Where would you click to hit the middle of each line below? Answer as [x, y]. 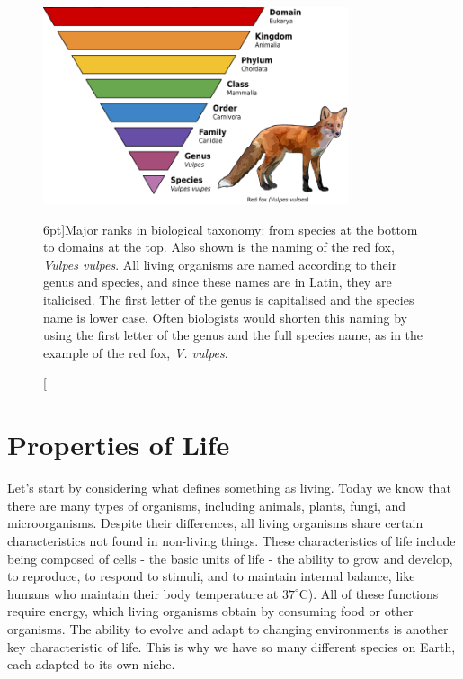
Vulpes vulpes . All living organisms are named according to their [220, 264]
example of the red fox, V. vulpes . [136, 352]
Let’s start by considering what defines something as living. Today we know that [229, 488]
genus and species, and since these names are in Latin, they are [218, 282]
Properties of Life [119, 445]
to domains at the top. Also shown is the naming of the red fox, [219, 247]
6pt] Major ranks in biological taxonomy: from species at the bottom [231, 229]
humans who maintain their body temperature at [143, 593]
